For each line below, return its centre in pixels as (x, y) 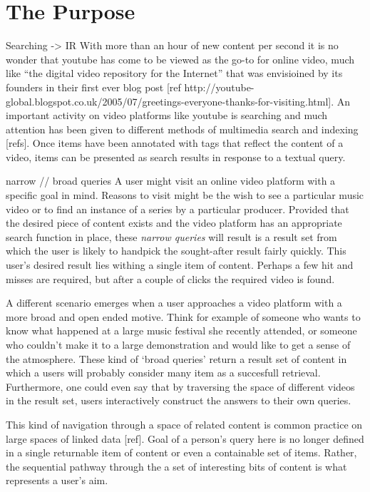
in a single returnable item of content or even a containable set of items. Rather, (181, 452)
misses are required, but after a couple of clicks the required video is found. (170, 278)
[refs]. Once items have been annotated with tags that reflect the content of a (175, 143)
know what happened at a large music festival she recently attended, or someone (181, 330)
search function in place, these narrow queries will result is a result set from (171, 236)
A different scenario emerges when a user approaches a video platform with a (174, 303)
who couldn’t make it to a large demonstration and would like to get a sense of (178, 344)
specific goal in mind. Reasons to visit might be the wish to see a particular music (185, 195)
